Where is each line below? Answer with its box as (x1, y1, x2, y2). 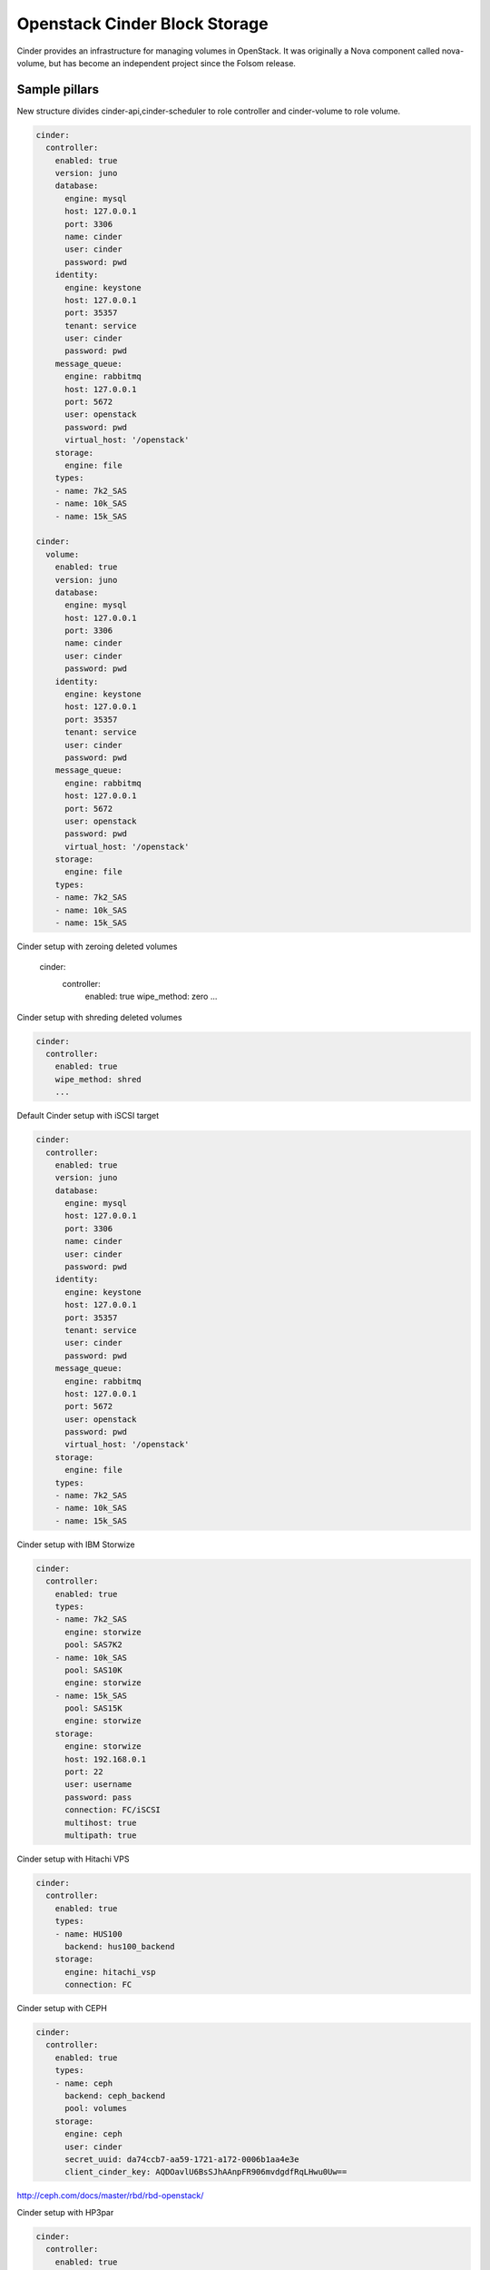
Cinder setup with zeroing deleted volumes (16, 941, 178, 952)
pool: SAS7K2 (64, 1640, 122, 1650)
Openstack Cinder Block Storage (16, 14, 269, 34)
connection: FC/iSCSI (64, 1805, 161, 1815)
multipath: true (64, 1831, 137, 1841)
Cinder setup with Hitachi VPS (16, 1853, 130, 1864)
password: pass (64, 1791, 132, 1802)
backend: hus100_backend (64, 1941, 176, 1951)
